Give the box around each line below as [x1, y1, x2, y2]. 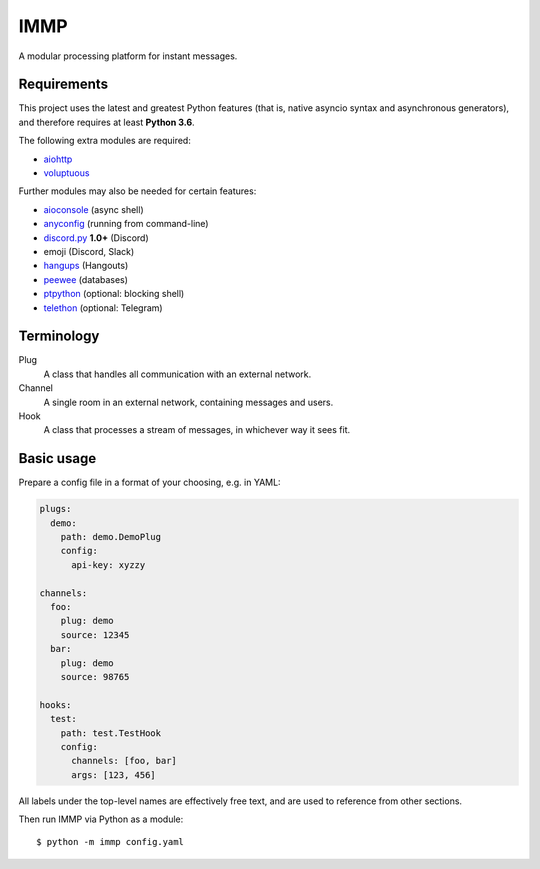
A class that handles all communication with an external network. [43, 368, 312, 380]
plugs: [39, 503, 72, 515]
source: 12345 [60, 629, 130, 640]
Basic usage [18, 450, 97, 467]
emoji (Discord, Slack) [43, 245, 135, 257]
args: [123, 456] [71, 769, 157, 780]
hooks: [39, 699, 72, 710]
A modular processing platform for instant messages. [18, 50, 238, 62]
